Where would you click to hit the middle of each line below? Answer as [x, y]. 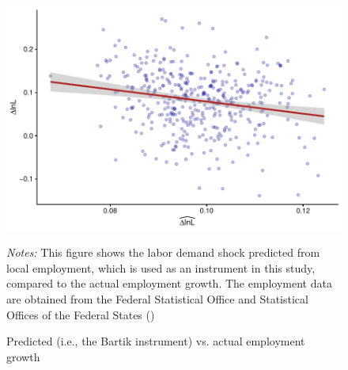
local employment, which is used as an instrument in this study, [161, 267]
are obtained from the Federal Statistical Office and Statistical [157, 299]
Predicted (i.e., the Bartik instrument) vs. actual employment [156, 341]
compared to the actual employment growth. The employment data [169, 283]
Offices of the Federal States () [81, 314]
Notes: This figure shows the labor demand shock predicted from [163, 252]
